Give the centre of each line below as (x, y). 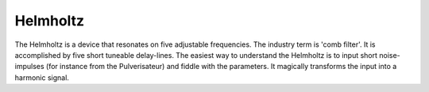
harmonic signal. (42, 77)
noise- (389, 55)
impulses (29, 67)
